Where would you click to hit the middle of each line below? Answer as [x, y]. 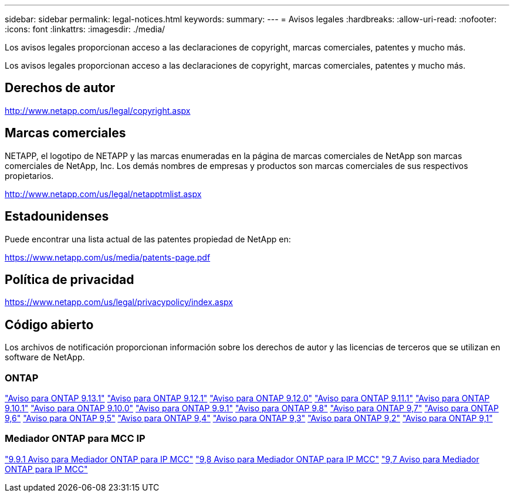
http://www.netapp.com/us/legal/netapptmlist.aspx [103, 194]
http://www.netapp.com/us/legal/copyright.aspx [98, 110]
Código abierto [49, 324]
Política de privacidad [70, 279]
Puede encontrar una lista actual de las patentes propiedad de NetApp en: [148, 239]
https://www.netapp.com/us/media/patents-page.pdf [108, 257]
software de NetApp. [45, 357]
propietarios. [29, 175]
